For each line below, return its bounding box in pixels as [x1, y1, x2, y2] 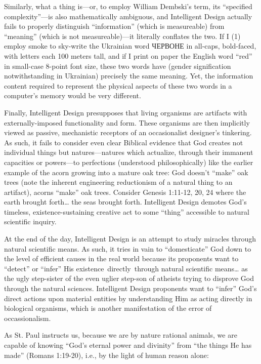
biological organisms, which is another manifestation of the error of [4, 303, 212, 313]
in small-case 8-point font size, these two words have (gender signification [4, 60, 231, 71]
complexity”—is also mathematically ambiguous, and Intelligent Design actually [4, 11, 252, 21]
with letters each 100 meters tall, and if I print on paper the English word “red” [4, 50, 252, 61]
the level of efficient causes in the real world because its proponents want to [4, 253, 239, 264]
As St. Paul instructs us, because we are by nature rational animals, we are [4, 330, 237, 340]
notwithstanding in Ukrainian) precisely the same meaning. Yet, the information [4, 70, 253, 81]
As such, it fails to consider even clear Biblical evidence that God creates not [4, 137, 243, 147]
